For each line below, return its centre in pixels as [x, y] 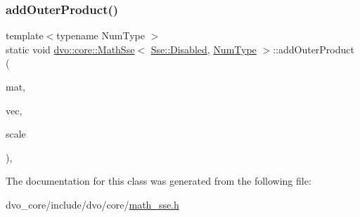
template [25, 35]
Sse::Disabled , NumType [204, 49]
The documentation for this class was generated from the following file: [159, 181]
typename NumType [101, 35]
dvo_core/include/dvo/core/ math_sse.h [92, 204]
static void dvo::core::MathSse [70, 49]
